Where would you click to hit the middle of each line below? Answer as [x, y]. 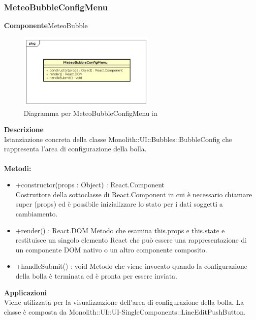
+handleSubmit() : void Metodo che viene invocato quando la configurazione [131, 266]
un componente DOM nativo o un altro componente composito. [111, 249]
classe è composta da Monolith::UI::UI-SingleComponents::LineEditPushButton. [125, 311]
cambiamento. [36, 214]
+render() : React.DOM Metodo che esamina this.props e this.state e [120, 230]
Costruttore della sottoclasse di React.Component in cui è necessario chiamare [134, 194]
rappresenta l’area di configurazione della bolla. [75, 149]
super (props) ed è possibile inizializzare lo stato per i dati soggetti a [119, 204]
